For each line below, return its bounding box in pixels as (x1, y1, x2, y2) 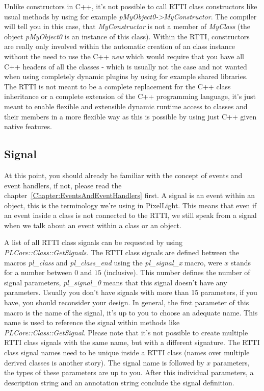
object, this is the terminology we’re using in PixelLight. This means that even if (4, 200, 257, 210)
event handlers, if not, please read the (4, 180, 122, 190)
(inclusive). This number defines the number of (103, 267, 250, 278)
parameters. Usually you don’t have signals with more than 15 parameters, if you (4, 287, 257, 298)
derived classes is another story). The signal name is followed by (4, 357, 204, 368)
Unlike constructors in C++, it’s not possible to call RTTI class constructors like (4, 1, 257, 11)
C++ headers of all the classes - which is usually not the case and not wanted (4, 61, 247, 71)
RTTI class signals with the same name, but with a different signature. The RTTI (4, 337, 260, 348)
